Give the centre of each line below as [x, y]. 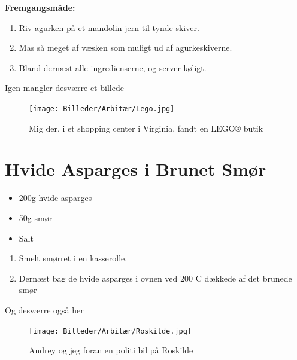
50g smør [36, 217]
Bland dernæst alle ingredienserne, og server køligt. [113, 67]
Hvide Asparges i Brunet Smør [136, 169]
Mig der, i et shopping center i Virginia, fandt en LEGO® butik [146, 128]
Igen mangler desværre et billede [64, 88]
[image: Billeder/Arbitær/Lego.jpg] [102, 109]
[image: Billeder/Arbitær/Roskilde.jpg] [110, 331]
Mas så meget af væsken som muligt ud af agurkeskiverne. [125, 48]
